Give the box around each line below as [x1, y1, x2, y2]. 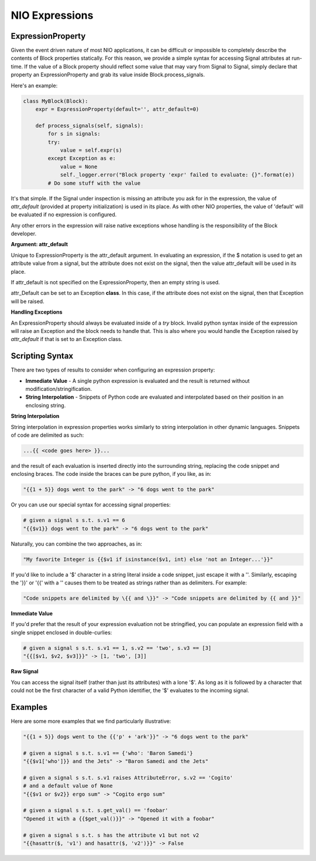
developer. [11, 230, 37, 237]
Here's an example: [11, 82, 58, 89]
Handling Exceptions [11, 308, 63, 316]
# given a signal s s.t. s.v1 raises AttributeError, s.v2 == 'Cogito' [23, 774, 233, 781]
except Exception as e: [47, 155, 116, 162]
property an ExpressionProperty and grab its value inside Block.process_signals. [11, 71, 205, 79]
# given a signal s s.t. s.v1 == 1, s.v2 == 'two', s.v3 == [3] [23, 645, 212, 651]
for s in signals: [47, 131, 101, 137]
